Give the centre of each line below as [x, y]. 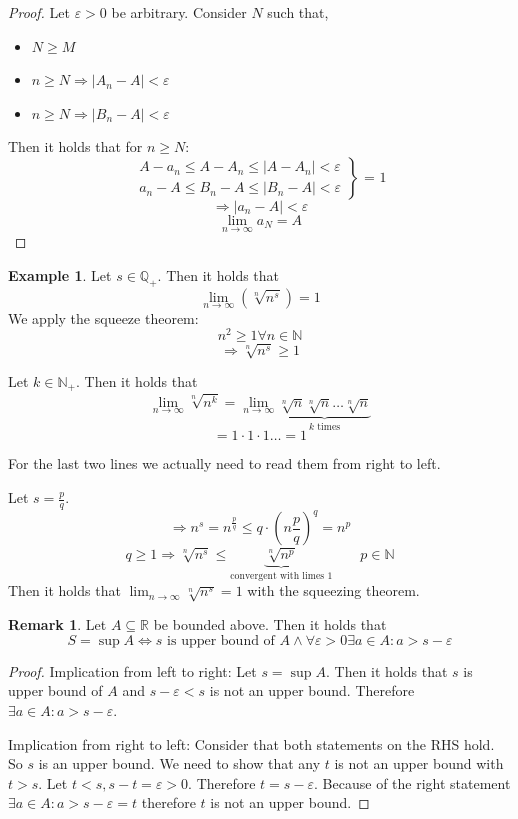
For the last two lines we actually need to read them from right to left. [224, 463]
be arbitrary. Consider [179, 12]
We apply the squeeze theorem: [103, 317]
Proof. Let [39, 12]
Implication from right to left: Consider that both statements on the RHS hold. [251, 743]
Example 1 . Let [60, 274]
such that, [298, 12]
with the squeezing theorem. [333, 590]
